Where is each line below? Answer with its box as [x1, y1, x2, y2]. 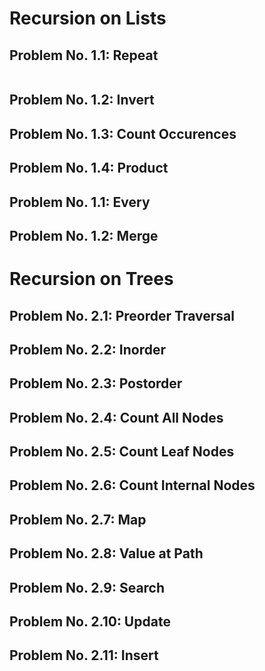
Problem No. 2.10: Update [9, 613, 171, 631]
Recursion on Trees [9, 268, 174, 291]
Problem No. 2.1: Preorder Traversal [9, 307, 235, 324]
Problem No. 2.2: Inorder [9, 341, 166, 358]
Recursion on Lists [9, 7, 167, 30]
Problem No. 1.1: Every [9, 193, 151, 211]
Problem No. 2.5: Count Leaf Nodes [9, 443, 235, 461]
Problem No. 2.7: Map [9, 511, 147, 528]
